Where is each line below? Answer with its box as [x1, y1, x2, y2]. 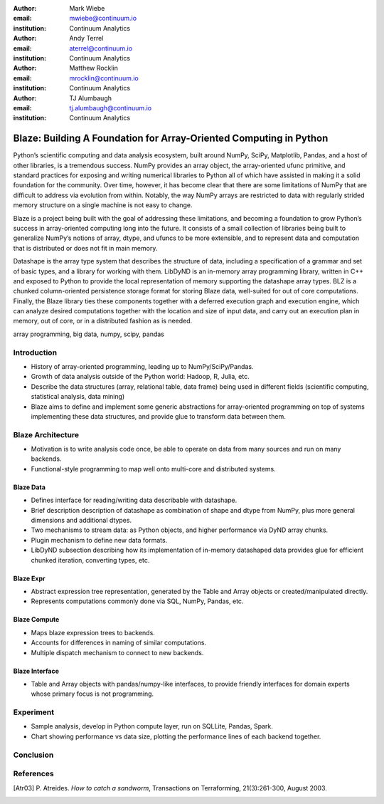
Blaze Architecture [13, 429, 80, 439]
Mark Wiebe [69, 4, 105, 12]
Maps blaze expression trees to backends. [31, 628, 156, 637]
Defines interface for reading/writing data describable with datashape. [31, 496, 238, 505]
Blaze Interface [13, 667, 60, 675]
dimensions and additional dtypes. [31, 516, 132, 525]
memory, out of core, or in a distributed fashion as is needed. [13, 317, 193, 325]
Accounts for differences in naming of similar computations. [31, 638, 206, 647]
